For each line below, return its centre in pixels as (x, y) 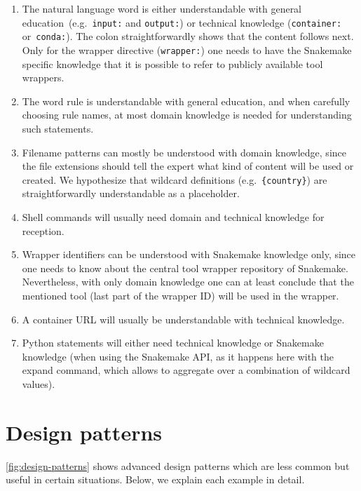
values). (39, 383)
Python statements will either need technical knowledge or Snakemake (173, 343)
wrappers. (43, 78)
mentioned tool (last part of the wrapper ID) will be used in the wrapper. (180, 295)
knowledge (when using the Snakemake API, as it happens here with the (178, 356)
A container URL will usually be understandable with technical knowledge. (183, 319)
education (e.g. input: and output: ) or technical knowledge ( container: (182, 22)
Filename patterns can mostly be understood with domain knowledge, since (184, 152)
